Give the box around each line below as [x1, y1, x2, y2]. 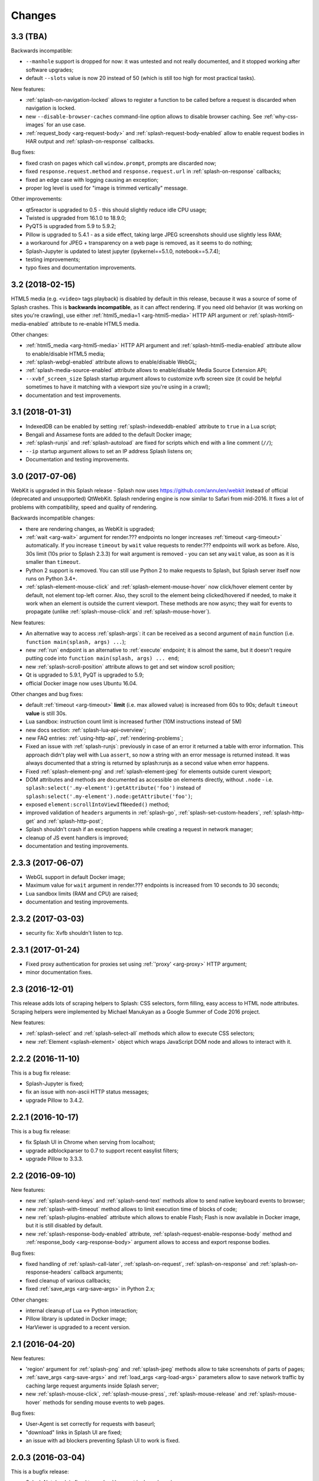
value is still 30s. [25, 710, 67, 717]
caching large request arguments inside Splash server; [25, 1382, 159, 1389]
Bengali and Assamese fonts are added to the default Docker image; [25, 431, 192, 438]
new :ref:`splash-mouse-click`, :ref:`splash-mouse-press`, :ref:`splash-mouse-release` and [25, 1390, 248, 1397]
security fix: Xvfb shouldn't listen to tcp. [25, 929, 123, 937]
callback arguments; [74, 1268, 123, 1276]
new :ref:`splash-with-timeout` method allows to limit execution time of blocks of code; [25, 1206, 237, 1213]
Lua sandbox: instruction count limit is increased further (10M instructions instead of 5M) [25, 718, 242, 725]
